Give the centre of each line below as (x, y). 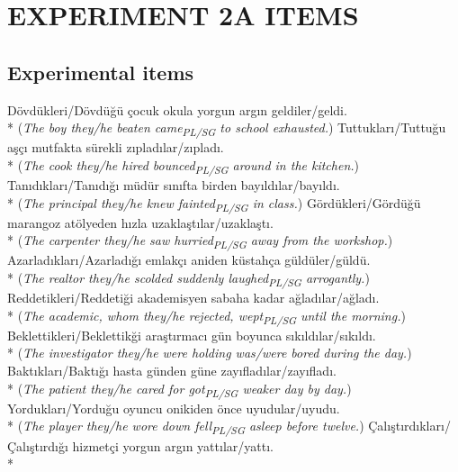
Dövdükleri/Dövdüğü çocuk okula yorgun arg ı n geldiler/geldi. (177, 109)
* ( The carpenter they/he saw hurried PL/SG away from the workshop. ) (200, 241)
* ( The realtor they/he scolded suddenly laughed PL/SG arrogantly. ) (189, 279)
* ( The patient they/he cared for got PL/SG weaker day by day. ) (180, 389)
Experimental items (101, 72)
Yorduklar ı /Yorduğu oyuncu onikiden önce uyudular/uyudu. (174, 408)
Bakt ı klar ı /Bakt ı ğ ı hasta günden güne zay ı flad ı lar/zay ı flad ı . (172, 371)
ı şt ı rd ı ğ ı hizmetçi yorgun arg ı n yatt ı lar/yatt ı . (150, 445)
